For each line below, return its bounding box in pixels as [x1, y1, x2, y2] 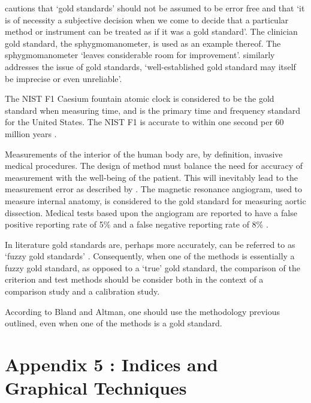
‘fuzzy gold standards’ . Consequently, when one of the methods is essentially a [5, 250, 295, 262]
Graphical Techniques [5, 375, 187, 400]
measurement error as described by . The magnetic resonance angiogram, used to [5, 183, 303, 195]
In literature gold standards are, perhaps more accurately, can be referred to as [5, 238, 295, 250]
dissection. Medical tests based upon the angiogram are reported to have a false [5, 206, 297, 219]
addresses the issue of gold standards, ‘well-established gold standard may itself [5, 60, 296, 72]
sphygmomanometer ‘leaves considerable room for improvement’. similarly [5, 49, 275, 61]
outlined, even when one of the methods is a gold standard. [5, 317, 222, 329]
